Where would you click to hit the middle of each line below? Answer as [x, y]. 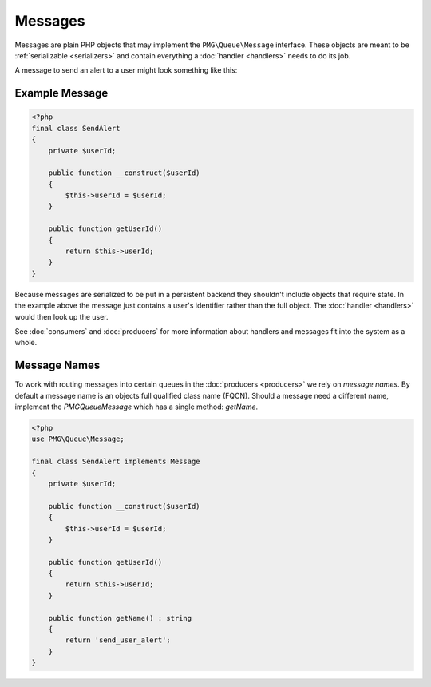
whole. [26, 343]
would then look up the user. [61, 316]
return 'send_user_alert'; [118, 640]
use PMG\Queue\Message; [78, 439]
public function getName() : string [120, 618]
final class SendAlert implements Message [116, 462]
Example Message [61, 93]
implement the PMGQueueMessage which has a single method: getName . [136, 407]
